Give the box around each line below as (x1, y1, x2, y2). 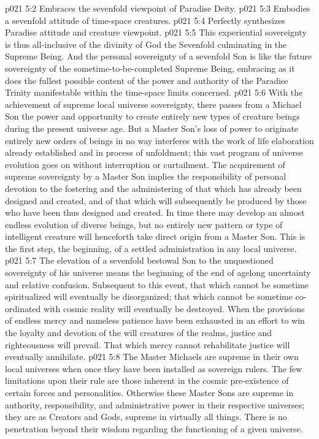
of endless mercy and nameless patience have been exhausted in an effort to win (5, 314, 305, 327)
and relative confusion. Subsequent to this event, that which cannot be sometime (5, 278, 309, 291)
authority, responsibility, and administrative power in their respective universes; (5, 398, 305, 411)
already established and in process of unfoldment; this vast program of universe (5, 146, 303, 159)
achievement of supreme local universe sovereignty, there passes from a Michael (5, 97, 302, 110)
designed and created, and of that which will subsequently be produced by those (5, 194, 307, 207)
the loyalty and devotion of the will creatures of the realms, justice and (5, 326, 272, 339)
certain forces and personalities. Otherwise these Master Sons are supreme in (5, 386, 294, 399)
